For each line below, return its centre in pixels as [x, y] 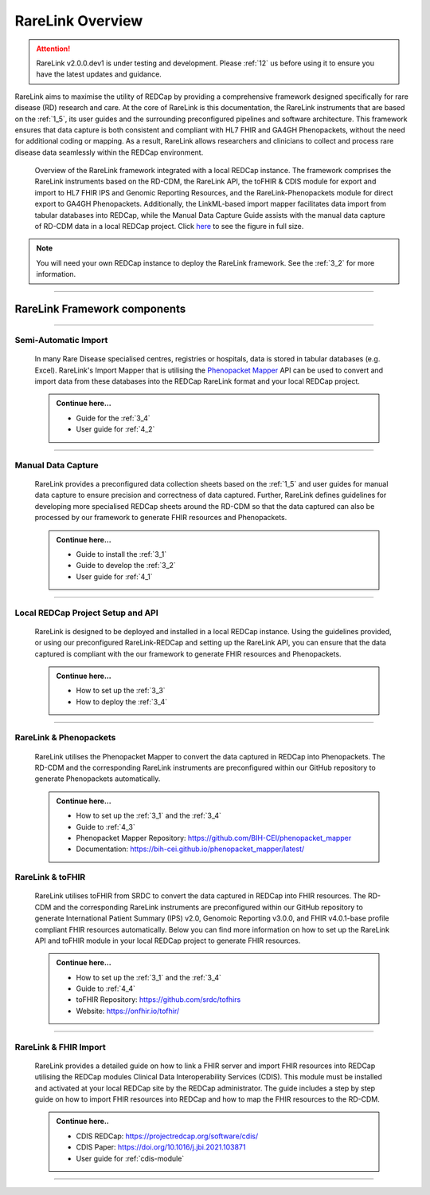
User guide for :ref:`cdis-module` [130, 1158]
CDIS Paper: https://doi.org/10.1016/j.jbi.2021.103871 [161, 1147]
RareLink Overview [79, 21]
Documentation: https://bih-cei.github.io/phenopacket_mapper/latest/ [190, 849]
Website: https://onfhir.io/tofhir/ [128, 1011]
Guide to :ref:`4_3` [106, 826]
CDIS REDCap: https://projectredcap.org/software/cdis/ [167, 1136]
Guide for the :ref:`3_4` [113, 418]
